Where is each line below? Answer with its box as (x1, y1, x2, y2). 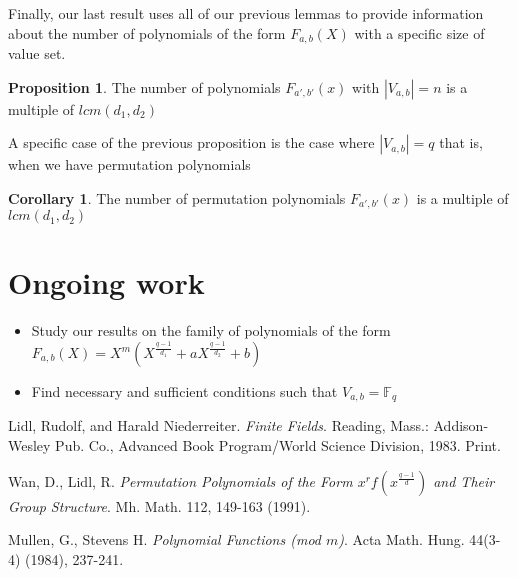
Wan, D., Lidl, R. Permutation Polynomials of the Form (8, 470, 353, 491)
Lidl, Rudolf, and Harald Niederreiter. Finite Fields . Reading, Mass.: (8, 415, 429, 436)
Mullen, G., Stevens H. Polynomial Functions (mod (8, 529, 322, 550)
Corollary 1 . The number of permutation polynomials (8, 187, 346, 208)
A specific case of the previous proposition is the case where (8, 132, 375, 153)
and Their (433, 470, 495, 491)
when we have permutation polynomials (8, 154, 251, 175)
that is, (439, 132, 483, 153)
